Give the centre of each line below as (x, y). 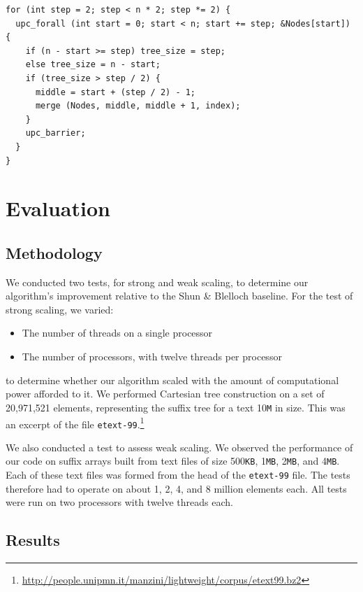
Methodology (54, 252)
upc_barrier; (55, 133)
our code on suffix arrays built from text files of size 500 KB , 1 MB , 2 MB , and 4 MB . (173, 461)
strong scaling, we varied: (60, 309)
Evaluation (58, 208)
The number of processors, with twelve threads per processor (152, 357)
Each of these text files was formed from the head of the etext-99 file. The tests (178, 475)
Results (33, 540)
